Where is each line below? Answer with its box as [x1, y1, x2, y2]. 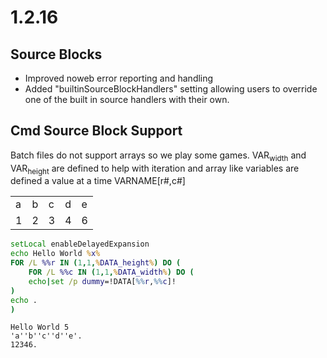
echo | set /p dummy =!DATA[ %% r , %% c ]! [28, 276, 177, 286]
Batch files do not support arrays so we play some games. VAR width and [10, 149, 307, 163]
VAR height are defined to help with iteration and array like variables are [10, 162, 300, 176]
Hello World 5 [10, 322, 70, 333]
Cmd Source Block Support [10, 122, 183, 140]
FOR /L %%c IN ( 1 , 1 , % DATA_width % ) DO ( [28, 267, 195, 278]
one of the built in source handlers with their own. [24, 94, 230, 105]
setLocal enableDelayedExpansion [10, 239, 150, 250]
